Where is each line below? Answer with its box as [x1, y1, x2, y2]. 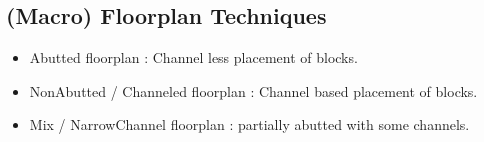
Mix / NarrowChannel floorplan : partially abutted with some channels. [29, 114, 470, 135]
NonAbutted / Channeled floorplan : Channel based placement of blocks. [29, 80, 478, 101]
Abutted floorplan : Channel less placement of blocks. [29, 47, 358, 68]
